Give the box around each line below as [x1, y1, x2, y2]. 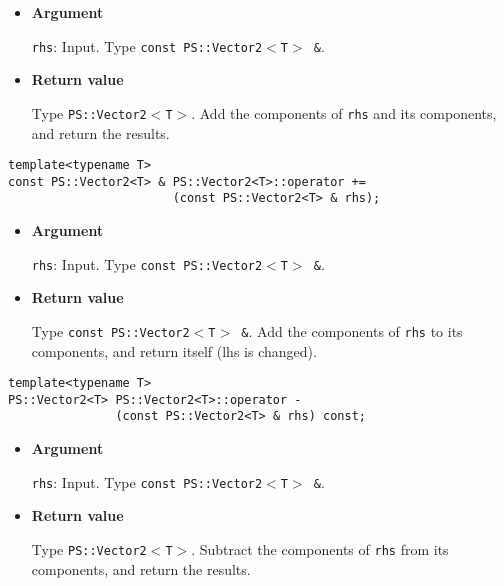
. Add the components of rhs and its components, [191, 102, 497, 123]
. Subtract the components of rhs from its [191, 538, 449, 559]
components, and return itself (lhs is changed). [31, 340, 317, 361]
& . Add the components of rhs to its [241, 320, 463, 341]
